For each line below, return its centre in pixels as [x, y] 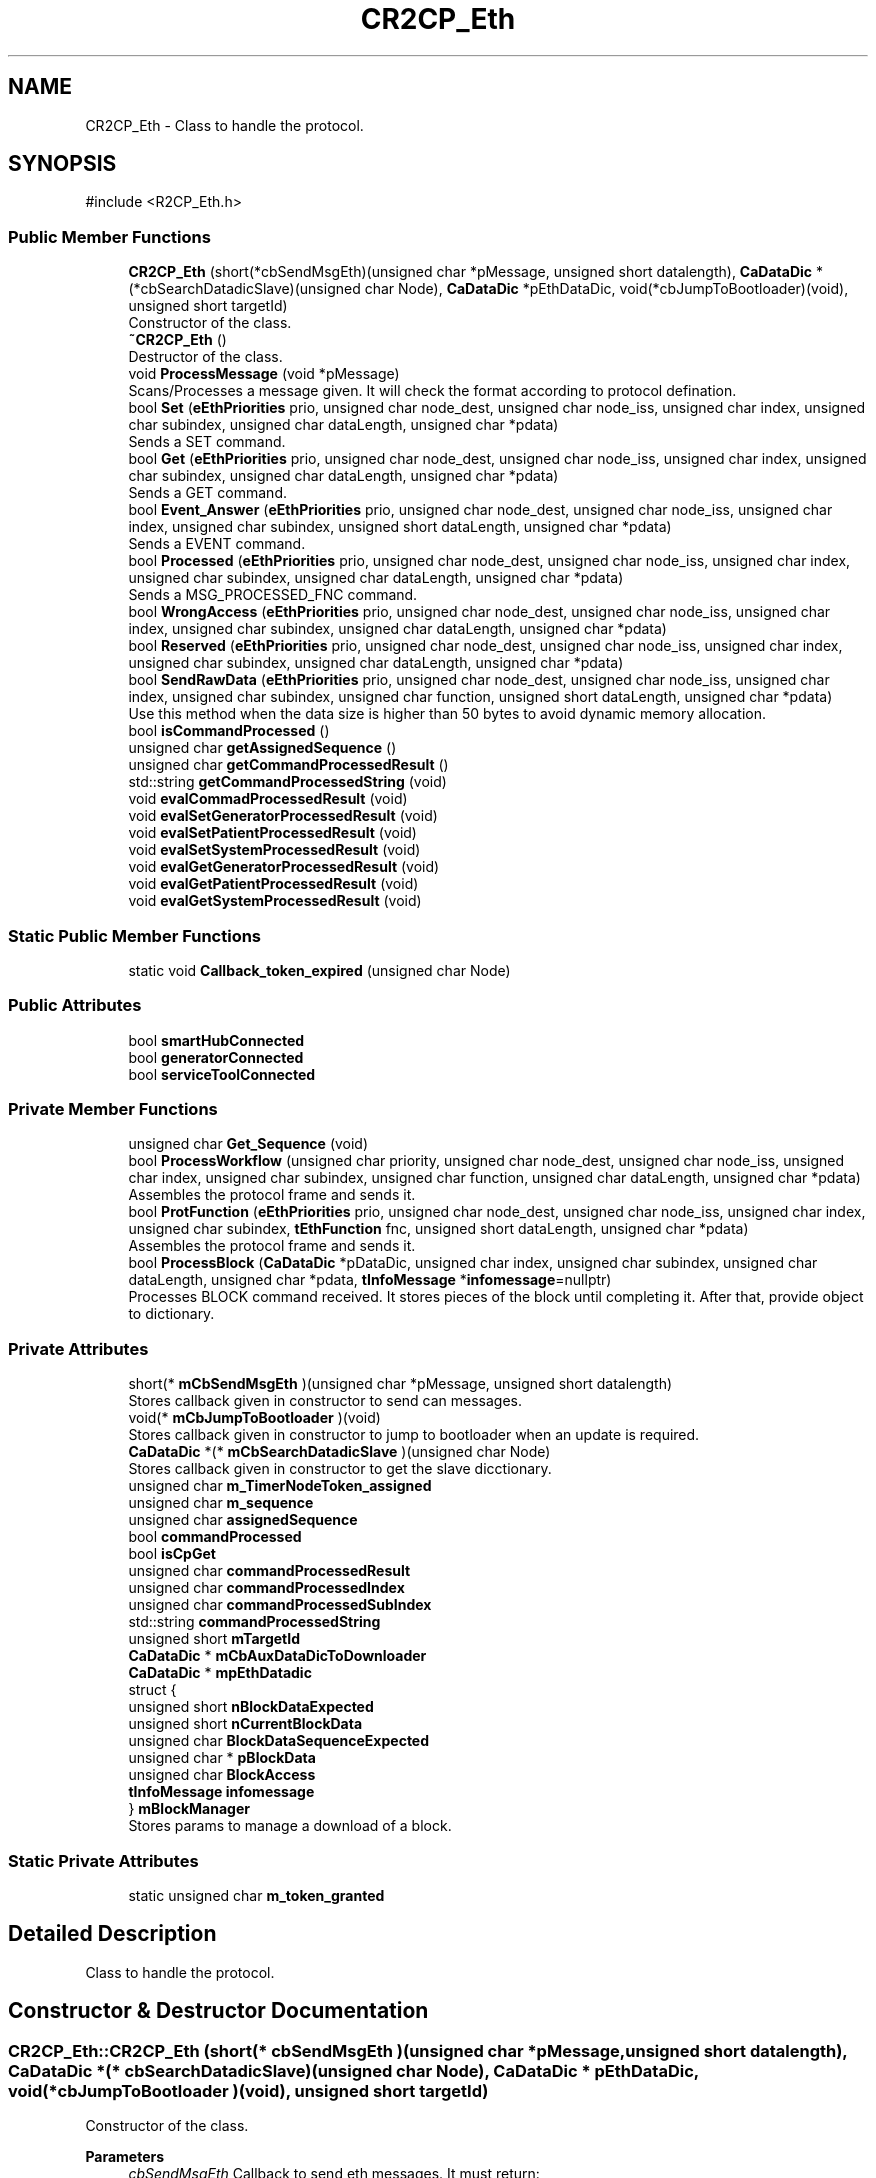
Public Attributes [75, 1005]
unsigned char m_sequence [221, 1503]
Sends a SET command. [207, 442]
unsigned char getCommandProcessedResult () [288, 765]
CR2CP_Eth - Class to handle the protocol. [224, 125]
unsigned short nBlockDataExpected [251, 1707]
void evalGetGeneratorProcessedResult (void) [284, 867]
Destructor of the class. [205, 357]
